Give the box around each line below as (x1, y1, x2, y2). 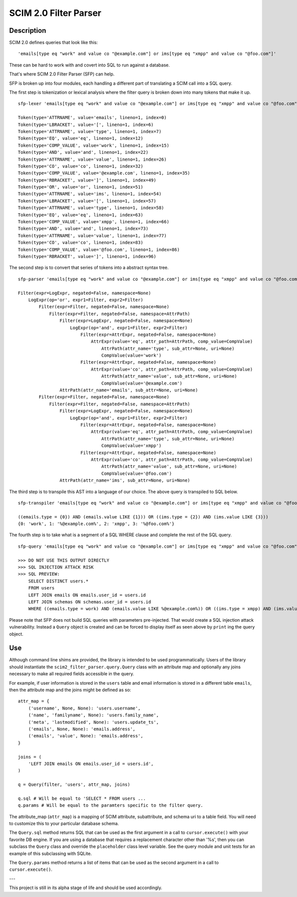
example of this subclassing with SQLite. (9, 850, 92, 856)
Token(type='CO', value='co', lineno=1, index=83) (18, 240, 144, 246)
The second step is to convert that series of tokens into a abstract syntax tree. (9, 264, 169, 270)
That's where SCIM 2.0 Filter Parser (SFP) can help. (9, 71, 115, 77)
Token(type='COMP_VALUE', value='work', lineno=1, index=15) (18, 142, 169, 148)
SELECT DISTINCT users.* (28, 578, 89, 584)
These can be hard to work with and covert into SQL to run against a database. (9, 62, 170, 68)
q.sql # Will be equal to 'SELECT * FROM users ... (18, 795, 146, 801)
